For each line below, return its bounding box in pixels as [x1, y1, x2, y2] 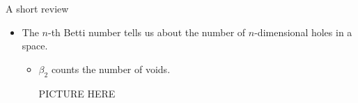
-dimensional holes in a [254, 24, 352, 39]
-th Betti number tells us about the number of [47, 24, 246, 39]
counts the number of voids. [51, 61, 171, 76]
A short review [6, 1, 69, 15]
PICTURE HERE [38, 86, 116, 100]
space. [22, 38, 48, 53]
